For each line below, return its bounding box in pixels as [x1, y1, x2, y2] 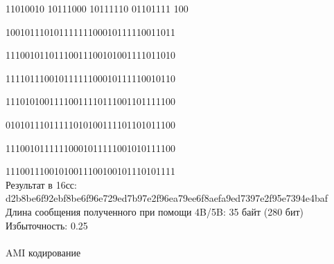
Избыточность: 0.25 [6, 218, 88, 232]
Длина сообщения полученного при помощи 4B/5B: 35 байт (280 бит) [6, 204, 304, 218]
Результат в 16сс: [6, 177, 77, 191]
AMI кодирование [6, 245, 81, 259]
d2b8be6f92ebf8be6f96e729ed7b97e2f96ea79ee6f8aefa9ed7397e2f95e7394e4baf [6, 191, 328, 205]
